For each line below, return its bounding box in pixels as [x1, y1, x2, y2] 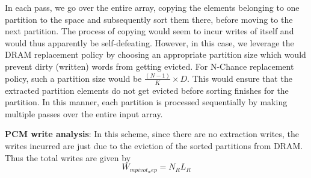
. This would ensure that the [187, 72, 292, 84]
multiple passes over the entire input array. [5, 107, 163, 120]
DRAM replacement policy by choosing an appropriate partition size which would [5, 48, 306, 61]
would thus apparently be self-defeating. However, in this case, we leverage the [5, 36, 294, 49]
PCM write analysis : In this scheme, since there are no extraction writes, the [5, 127, 300, 140]
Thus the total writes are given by [5, 151, 131, 164]
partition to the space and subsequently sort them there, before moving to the [5, 13, 293, 25]
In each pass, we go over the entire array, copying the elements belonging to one [5, 1, 300, 13]
